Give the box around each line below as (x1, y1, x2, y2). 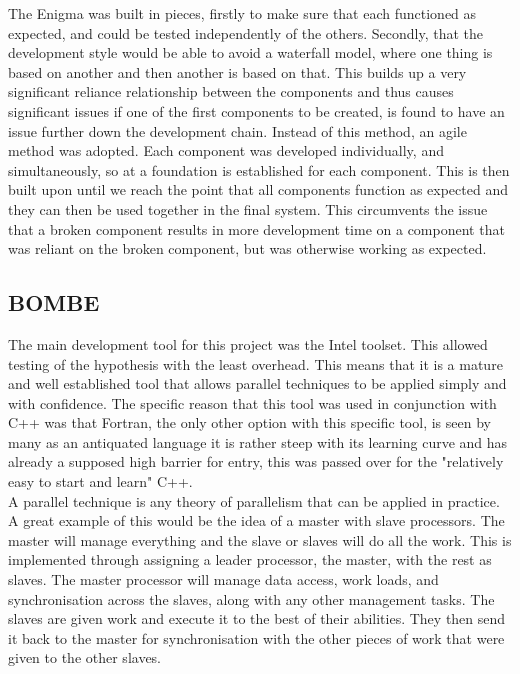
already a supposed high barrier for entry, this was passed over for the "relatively (8, 451, 504, 472)
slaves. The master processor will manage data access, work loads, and (8, 569, 439, 590)
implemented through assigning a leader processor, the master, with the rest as (8, 549, 492, 570)
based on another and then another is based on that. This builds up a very (8, 61, 467, 82)
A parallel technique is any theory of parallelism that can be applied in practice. (8, 490, 500, 511)
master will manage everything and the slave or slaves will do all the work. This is (8, 529, 512, 550)
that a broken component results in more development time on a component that (8, 218, 505, 239)
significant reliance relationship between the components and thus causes (8, 81, 454, 102)
